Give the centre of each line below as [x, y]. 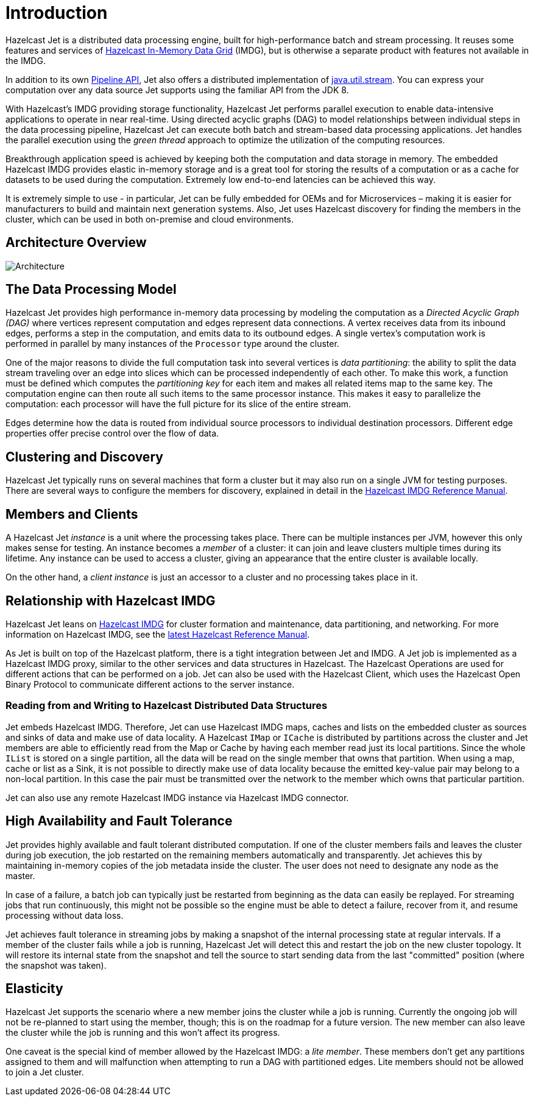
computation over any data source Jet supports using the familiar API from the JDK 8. [177, 90]
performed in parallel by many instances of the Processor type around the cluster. [172, 344]
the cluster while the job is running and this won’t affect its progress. [143, 1033]
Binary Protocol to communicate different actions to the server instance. [150, 684]
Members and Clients [72, 514]
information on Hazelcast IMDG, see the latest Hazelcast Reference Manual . [158, 634]
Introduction [57, 13]
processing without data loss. [65, 915]
